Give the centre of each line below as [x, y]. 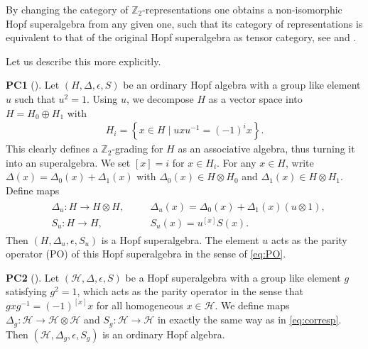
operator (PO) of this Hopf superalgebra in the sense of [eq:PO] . [146, 254]
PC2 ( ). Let [33, 277]
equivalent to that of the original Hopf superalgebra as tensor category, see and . [181, 37]
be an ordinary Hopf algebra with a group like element [242, 85]
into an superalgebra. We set [68, 162]
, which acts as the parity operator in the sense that [190, 291]
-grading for [137, 149]
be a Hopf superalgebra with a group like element [233, 277]
